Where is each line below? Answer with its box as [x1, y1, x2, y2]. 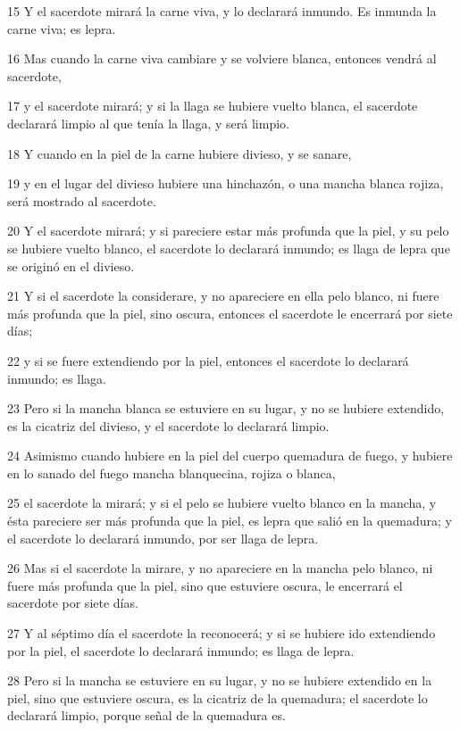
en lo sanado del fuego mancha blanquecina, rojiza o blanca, [7, 463, 336, 482]
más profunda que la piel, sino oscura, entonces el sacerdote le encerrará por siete [7, 303, 453, 322]
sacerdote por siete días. [7, 593, 138, 612]
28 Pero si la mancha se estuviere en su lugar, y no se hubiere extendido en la [7, 671, 432, 690]
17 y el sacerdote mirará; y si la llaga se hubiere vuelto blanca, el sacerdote [7, 96, 418, 115]
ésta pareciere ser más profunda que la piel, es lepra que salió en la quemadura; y [7, 511, 452, 530]
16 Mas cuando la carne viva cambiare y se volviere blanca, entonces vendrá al [7, 49, 437, 68]
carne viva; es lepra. [7, 19, 116, 37]
